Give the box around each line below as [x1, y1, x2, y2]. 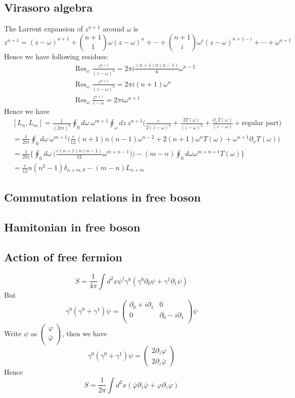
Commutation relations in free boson [4, 189, 201, 205]
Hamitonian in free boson [4, 219, 141, 235]
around [103, 23, 124, 34]
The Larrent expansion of [4, 23, 83, 34]
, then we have [62, 328, 107, 339]
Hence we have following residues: [4, 51, 108, 61]
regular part [241, 120, 279, 127]
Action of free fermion [4, 249, 122, 264]
